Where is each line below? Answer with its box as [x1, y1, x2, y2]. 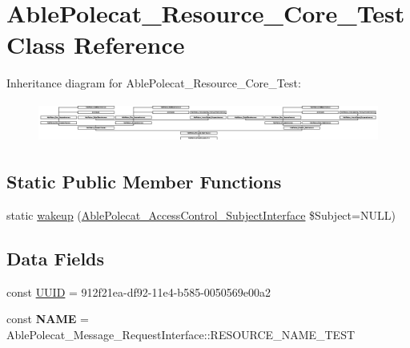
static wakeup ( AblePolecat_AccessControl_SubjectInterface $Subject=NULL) [6, 206, 396, 223]
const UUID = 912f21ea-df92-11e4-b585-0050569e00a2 [6, 283, 271, 300]
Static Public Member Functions [6, 169, 282, 194]
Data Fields [6, 245, 105, 270]
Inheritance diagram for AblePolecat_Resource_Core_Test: [6, 75, 301, 91]
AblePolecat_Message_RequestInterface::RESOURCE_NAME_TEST [6, 326, 356, 342]
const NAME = [6, 310, 89, 327]
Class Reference [6, 28, 185, 61]
